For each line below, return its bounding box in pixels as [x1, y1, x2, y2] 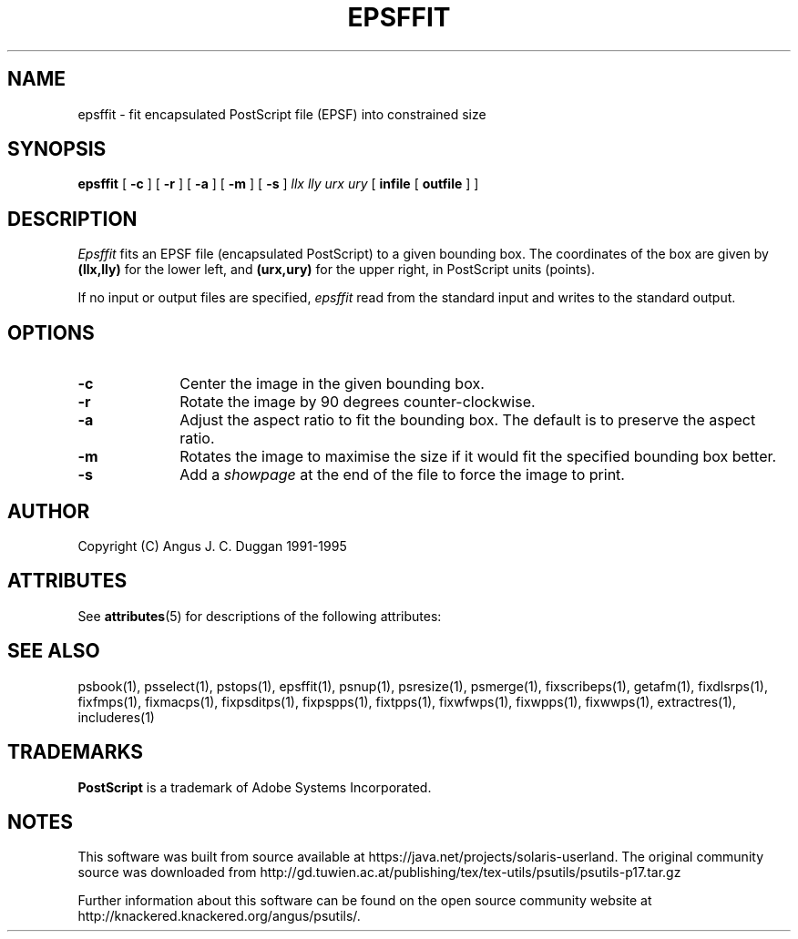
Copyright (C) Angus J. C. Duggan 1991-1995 [77, 537, 347, 554]
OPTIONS [7, 321, 95, 344]
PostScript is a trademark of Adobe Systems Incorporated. [77, 779, 432, 795]
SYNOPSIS [7, 138, 107, 161]
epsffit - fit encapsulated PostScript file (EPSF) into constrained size [77, 106, 486, 122]
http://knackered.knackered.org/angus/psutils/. [77, 908, 361, 924]
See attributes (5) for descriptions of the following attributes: [77, 607, 442, 624]
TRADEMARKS [7, 740, 144, 764]
